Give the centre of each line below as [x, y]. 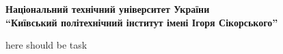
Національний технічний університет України [108, 9]
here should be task [46, 45]
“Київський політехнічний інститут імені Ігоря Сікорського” [142, 22]
